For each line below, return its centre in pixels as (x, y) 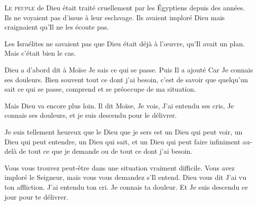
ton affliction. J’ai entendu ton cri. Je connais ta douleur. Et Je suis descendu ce (126, 187)
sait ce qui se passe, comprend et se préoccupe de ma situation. (100, 89)
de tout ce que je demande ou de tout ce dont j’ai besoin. (106, 151)
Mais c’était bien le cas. (40, 53)
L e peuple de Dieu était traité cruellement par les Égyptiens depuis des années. (125, 7)
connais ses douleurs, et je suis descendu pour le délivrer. (91, 115)
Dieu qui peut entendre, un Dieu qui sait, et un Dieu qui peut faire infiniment (123, 141)
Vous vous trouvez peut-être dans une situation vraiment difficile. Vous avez (120, 167)
